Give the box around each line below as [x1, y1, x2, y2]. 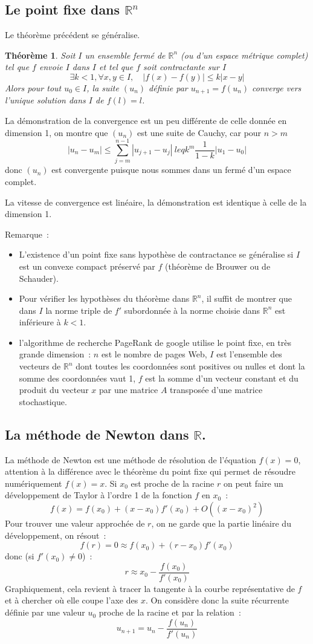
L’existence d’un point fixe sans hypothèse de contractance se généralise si [19, 248, 294, 261]
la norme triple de [45, 304, 112, 316]
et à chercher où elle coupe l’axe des [5, 594, 138, 607]
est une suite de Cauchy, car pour [137, 126, 262, 138]
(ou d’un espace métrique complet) [181, 48, 308, 61]
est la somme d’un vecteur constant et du [145, 371, 298, 384]
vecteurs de [19, 360, 61, 372]
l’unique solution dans [5, 94, 86, 106]
